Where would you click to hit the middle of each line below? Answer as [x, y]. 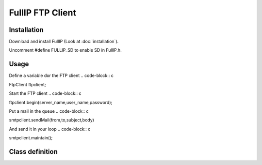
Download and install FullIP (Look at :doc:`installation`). [64, 42]
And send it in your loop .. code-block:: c [50, 129]
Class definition [33, 152]
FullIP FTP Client [42, 13]
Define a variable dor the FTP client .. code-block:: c [61, 75]
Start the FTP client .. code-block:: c [45, 93]
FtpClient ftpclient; [27, 84]
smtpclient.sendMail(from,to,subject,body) [52, 120]
